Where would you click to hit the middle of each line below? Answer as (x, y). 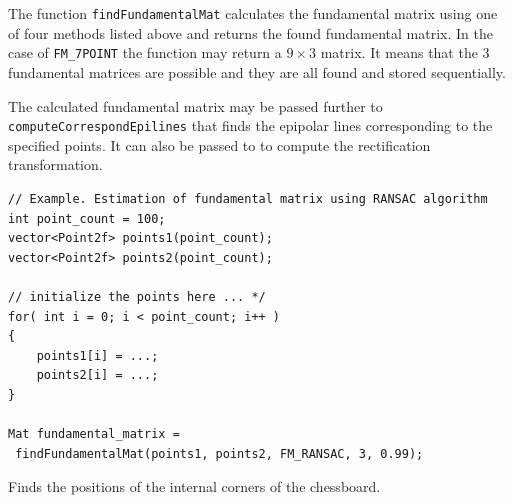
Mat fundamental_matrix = (94, 434)
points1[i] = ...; (97, 355)
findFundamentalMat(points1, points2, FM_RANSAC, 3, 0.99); (219, 453)
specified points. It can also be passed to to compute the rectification (219, 144)
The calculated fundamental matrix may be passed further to (195, 105)
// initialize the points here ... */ (137, 296)
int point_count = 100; (87, 218)
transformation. (55, 164)
